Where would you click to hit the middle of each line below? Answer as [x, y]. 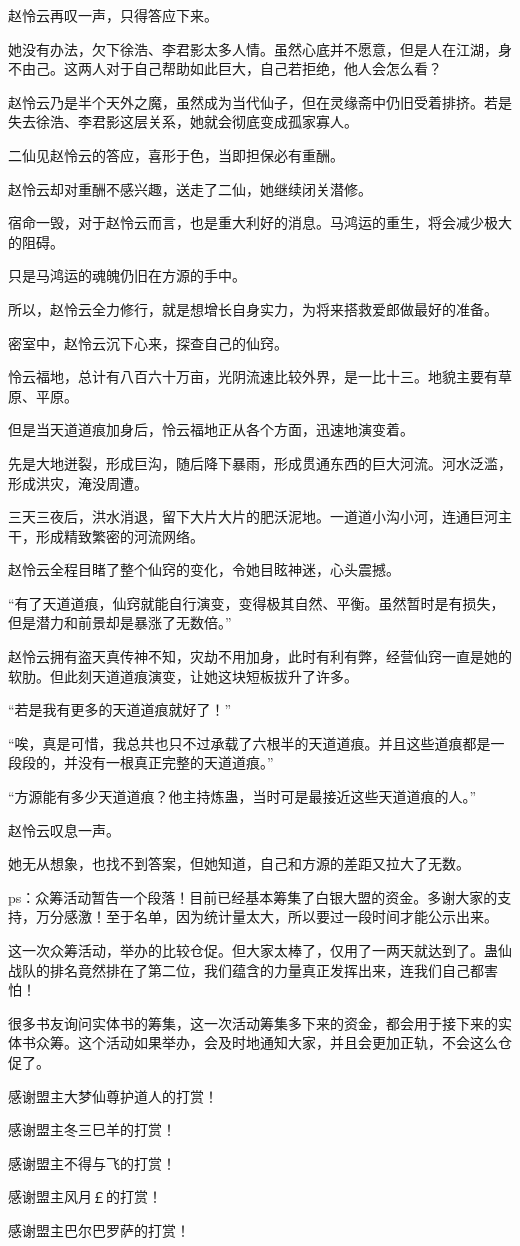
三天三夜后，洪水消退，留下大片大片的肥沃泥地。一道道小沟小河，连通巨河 [253, 516]
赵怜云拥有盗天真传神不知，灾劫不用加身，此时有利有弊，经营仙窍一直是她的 [260, 656]
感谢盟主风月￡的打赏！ [85, 1196]
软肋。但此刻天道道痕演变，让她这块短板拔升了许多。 [183, 675]
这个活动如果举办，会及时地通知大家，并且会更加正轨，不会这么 [287, 1042]
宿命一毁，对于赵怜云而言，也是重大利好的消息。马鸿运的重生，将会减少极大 [260, 222]
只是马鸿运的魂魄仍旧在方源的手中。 [127, 275]
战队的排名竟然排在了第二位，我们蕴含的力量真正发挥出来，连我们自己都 [246, 969]
